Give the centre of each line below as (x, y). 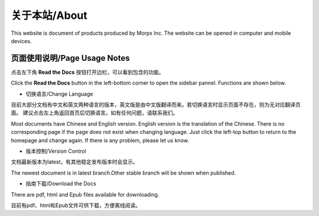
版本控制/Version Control (56, 151)
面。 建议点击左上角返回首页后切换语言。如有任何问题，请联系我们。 (95, 113)
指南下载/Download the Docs (61, 184)
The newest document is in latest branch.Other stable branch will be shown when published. (123, 173)
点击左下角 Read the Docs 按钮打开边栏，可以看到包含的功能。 (87, 72)
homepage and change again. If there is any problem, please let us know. (100, 140)
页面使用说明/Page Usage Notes (70, 58)
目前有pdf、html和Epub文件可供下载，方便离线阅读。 (76, 205)
